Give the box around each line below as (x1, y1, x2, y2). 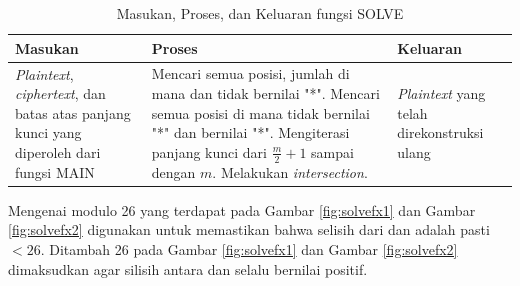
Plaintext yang (397, 83, 486, 104)
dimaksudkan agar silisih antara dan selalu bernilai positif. (8, 258, 368, 279)
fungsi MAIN (15, 161, 95, 182)
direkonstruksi (397, 122, 484, 143)
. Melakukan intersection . (212, 161, 368, 182)
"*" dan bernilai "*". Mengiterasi (151, 122, 350, 143)
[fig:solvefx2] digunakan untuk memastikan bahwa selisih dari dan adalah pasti (8, 219, 490, 240)
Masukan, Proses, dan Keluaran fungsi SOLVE (116, 3, 404, 23)
